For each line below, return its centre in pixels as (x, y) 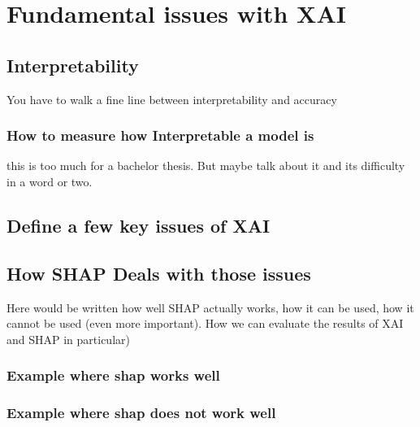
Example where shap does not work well (141, 413)
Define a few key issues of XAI (139, 225)
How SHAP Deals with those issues (159, 273)
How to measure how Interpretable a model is (160, 135)
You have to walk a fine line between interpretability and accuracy (172, 99)
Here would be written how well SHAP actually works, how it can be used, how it (210, 307)
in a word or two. (50, 181)
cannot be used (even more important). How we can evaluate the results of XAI (205, 323)
